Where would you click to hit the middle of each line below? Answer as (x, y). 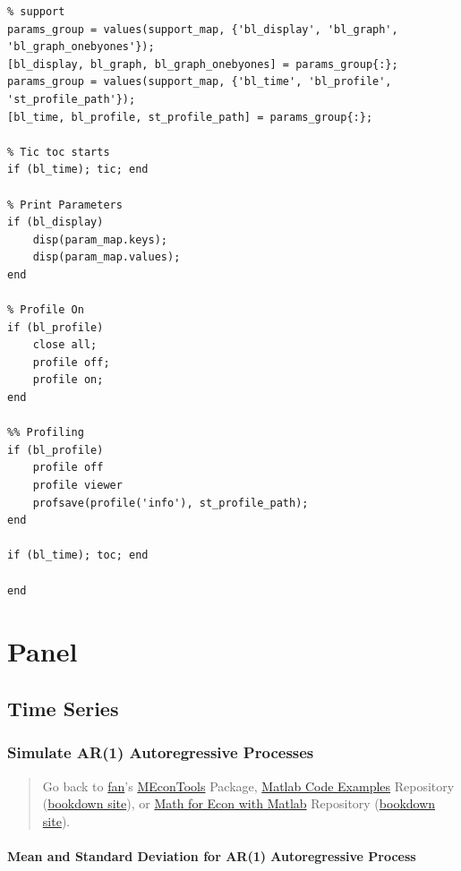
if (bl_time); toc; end (78, 555)
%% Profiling (46, 433)
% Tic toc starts (59, 152)
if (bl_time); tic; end (78, 170)
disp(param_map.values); (107, 257)
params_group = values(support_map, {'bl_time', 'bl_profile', (200, 82)
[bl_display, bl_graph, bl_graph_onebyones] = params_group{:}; (203, 64)
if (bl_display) (55, 222)
